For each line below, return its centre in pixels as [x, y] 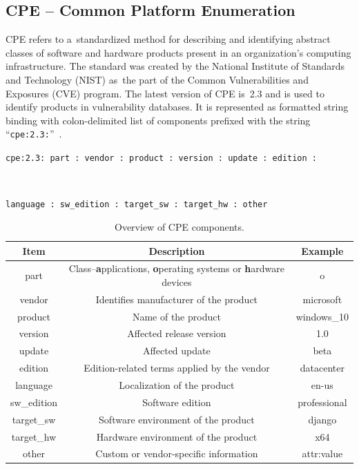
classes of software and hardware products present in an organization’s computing [178, 52]
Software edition [177, 402]
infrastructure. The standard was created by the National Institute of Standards [175, 66]
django [322, 419]
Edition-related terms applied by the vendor [177, 368]
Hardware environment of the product [177, 436]
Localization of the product [177, 385]
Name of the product [176, 316]
